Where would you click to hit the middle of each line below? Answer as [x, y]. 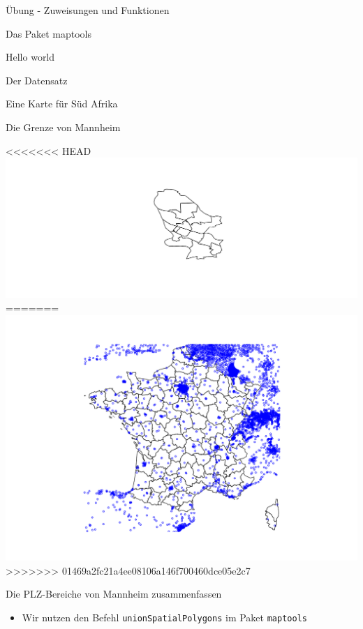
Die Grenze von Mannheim [63, 127]
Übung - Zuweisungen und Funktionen [88, 10]
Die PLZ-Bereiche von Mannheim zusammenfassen [114, 594]
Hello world [30, 57]
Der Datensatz [37, 80]
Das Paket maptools [49, 33]
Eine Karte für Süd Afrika [62, 104]
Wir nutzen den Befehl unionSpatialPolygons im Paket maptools [164, 617]
